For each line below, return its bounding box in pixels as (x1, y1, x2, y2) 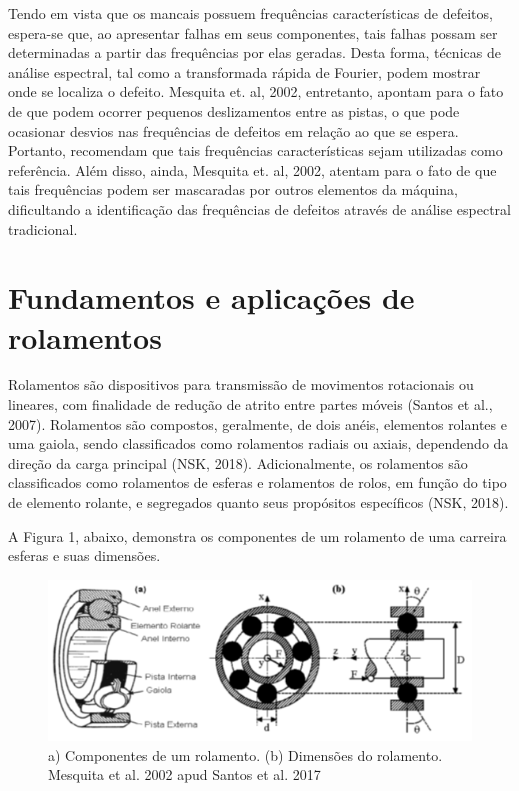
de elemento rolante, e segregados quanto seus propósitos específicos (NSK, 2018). (8, 492, 509, 512)
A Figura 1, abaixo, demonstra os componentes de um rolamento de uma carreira (8, 525, 507, 546)
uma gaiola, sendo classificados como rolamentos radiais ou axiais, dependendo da (8, 433, 509, 454)
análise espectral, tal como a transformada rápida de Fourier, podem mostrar (8, 61, 481, 82)
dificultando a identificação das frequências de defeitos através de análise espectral (8, 198, 512, 219)
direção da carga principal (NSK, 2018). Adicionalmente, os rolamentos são (8, 452, 468, 473)
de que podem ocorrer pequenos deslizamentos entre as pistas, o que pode (8, 100, 460, 121)
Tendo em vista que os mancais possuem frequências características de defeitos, (8, 3, 493, 23)
